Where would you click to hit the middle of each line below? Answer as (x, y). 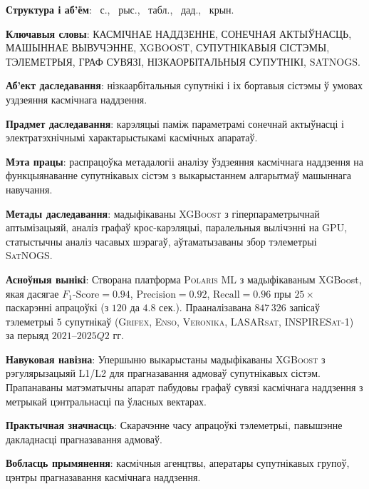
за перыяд (27, 335)
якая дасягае (32, 293)
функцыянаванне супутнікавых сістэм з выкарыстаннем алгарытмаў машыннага (178, 175)
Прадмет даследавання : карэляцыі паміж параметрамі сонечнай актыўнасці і (175, 123)
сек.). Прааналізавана (205, 307)
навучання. (29, 189)
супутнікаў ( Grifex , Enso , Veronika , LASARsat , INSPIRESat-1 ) (209, 321)
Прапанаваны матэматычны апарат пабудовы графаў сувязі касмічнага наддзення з (184, 387)
